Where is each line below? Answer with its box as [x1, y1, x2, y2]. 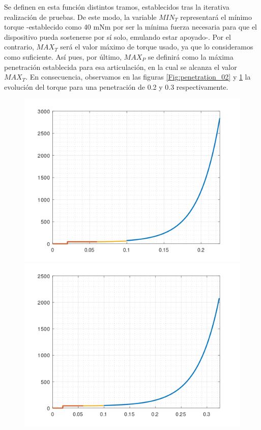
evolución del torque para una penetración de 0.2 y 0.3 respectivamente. [4, 81, 228, 92]
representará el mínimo [180, 11, 252, 22]
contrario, [4, 41, 34, 52]
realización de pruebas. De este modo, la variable [4, 11, 157, 22]
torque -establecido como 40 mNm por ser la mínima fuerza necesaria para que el [4, 21, 257, 32]
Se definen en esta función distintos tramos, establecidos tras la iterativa [4, 2, 229, 12]
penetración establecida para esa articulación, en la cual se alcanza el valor [4, 61, 237, 72]
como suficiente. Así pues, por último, [4, 51, 122, 62]
